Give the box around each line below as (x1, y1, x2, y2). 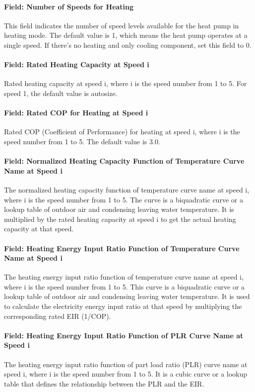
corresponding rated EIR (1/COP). (4, 310, 111, 321)
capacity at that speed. (4, 223, 74, 234)
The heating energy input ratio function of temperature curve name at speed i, (4, 272, 244, 282)
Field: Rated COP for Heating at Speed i (4, 107, 148, 118)
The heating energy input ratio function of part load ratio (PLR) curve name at (4, 359, 248, 369)
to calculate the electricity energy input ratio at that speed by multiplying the (4, 301, 242, 311)
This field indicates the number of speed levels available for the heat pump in (4, 20, 239, 30)
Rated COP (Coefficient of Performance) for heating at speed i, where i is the (4, 126, 240, 137)
